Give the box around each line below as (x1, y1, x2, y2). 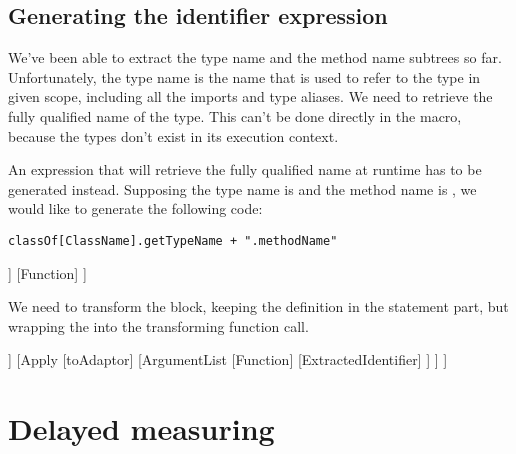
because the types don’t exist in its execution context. (8, 125, 339, 146)
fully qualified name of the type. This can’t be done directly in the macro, (8, 105, 462, 126)
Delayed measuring (8, 408, 275, 449)
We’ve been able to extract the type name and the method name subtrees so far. (8, 47, 502, 68)
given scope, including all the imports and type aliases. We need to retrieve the (8, 86, 493, 107)
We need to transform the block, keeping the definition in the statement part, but (8, 296, 509, 317)
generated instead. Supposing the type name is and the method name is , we (8, 178, 477, 199)
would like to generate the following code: (8, 198, 263, 219)
